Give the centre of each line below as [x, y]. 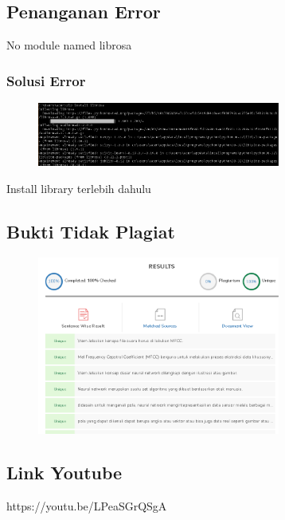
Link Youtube [64, 473]
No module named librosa [69, 45]
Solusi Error [46, 80]
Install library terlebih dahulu [79, 188]
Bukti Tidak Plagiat [91, 231]
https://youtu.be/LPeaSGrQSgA [87, 506]
